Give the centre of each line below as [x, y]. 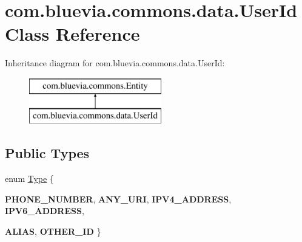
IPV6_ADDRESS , [45, 211]
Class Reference [72, 34]
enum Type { [29, 178]
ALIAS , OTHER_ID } [53, 231]
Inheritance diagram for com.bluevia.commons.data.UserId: [115, 63]
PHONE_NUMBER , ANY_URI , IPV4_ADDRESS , [118, 199]
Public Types [47, 153]
